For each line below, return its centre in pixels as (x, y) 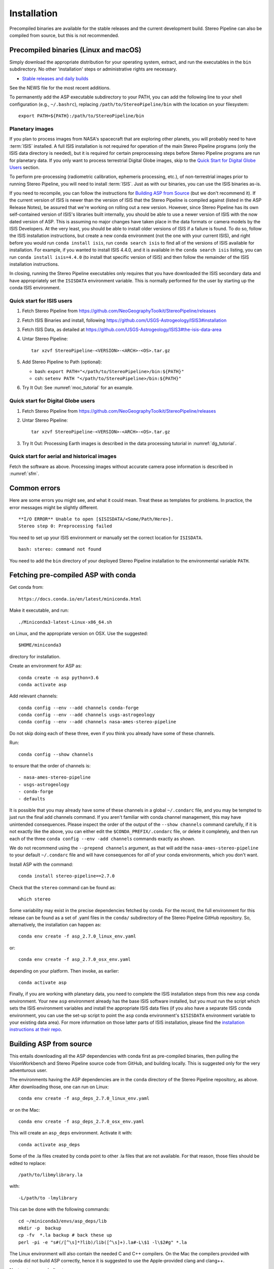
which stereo (35, 899)
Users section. (25, 167)
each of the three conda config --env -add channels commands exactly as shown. (102, 839)
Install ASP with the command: (41, 864)
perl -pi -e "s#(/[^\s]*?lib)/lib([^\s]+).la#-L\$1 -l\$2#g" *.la (103, 1242)
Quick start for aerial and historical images (63, 456)
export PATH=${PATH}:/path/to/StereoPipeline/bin (81, 116)
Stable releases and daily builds (55, 78)
